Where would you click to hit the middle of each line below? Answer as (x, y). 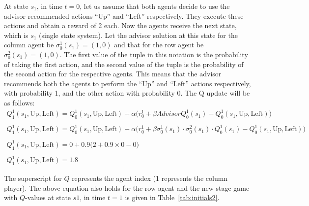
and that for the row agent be (159, 45)
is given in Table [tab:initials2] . (172, 197)
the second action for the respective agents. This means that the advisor (113, 74)
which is (16, 35)
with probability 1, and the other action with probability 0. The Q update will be (127, 93)
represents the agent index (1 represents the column (150, 178)
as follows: (19, 102)
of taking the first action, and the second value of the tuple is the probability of (124, 64)
